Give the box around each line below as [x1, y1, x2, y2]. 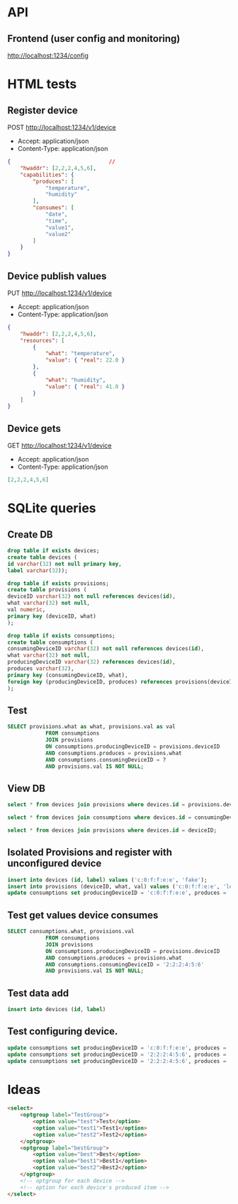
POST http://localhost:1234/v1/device [7, 123, 116, 131]
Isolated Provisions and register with [7, 847, 172, 859]
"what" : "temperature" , [45, 350, 115, 357]
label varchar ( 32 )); [7, 567, 69, 574]
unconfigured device [7, 857, 102, 869]
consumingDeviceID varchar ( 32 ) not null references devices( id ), [7, 645, 204, 652]
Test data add [7, 987, 69, 999]
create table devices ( [7, 554, 78, 561]
